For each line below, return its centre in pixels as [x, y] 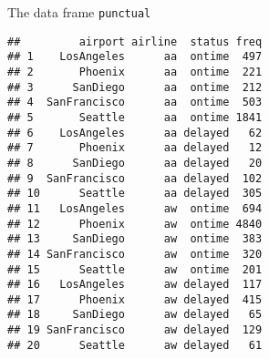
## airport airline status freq [135, 41]
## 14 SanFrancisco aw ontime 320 [135, 254]
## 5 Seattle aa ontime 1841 [135, 117]
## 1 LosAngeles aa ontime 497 [135, 57]
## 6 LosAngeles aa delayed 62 [135, 133]
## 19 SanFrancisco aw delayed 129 [135, 330]
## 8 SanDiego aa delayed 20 [135, 163]
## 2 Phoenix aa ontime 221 [135, 72]
